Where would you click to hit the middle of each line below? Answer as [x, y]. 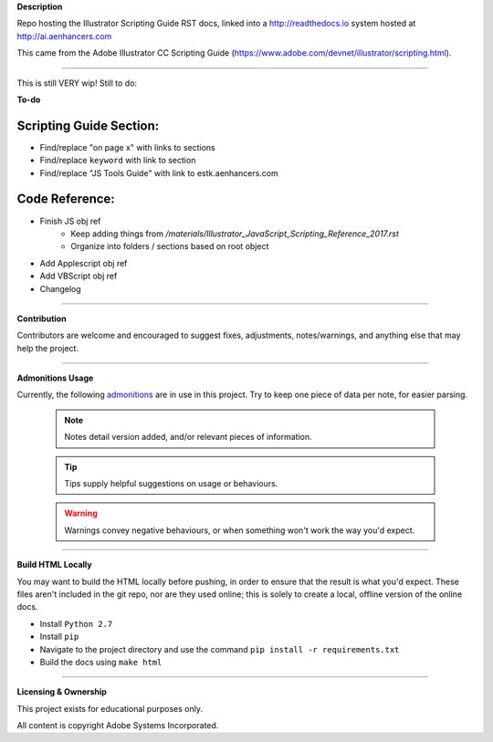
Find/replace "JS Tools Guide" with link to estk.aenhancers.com [159, 172]
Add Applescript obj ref [84, 263]
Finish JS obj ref [70, 221]
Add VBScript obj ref [79, 276]
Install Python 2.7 [76, 623]
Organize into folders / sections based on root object [170, 246]
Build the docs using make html [101, 662]
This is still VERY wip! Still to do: [77, 83]
